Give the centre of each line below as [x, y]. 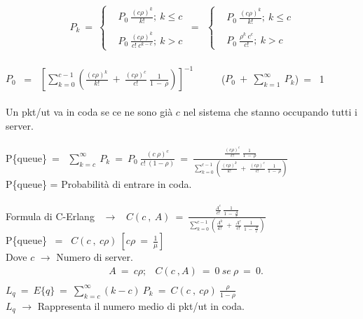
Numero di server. [95, 257]
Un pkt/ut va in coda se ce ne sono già [89, 112]
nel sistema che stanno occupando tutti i [270, 112]
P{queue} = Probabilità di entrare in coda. [99, 184]
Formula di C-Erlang [50, 216]
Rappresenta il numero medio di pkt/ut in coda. [141, 305]
